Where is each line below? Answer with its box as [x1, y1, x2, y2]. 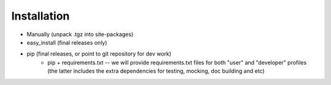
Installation [11, 9, 70, 23]
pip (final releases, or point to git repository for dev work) [26, 50, 172, 57]
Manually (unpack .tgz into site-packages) [26, 31, 134, 38]
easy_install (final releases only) [26, 39, 107, 46]
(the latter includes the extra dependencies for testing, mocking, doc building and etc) [47, 67, 265, 75]
